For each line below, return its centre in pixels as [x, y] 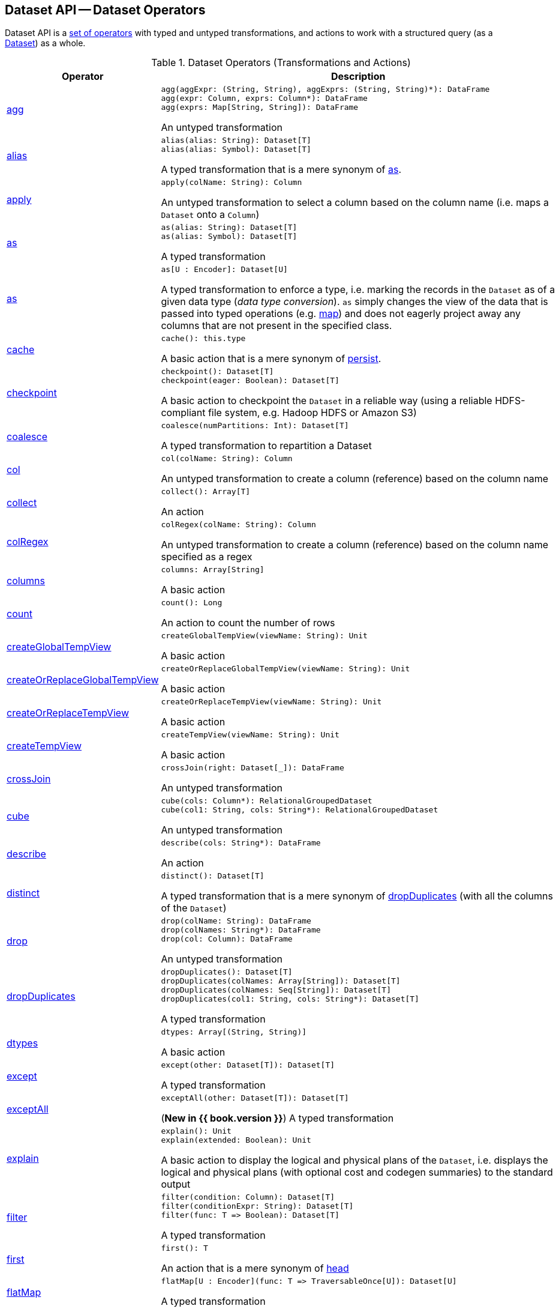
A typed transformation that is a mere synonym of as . [281, 170]
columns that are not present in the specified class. [277, 326]
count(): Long [192, 603]
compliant [183, 413]
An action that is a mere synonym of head [255, 1268]
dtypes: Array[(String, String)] [234, 1032]
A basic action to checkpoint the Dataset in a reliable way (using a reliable [327, 401]
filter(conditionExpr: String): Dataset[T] [257, 1206]
